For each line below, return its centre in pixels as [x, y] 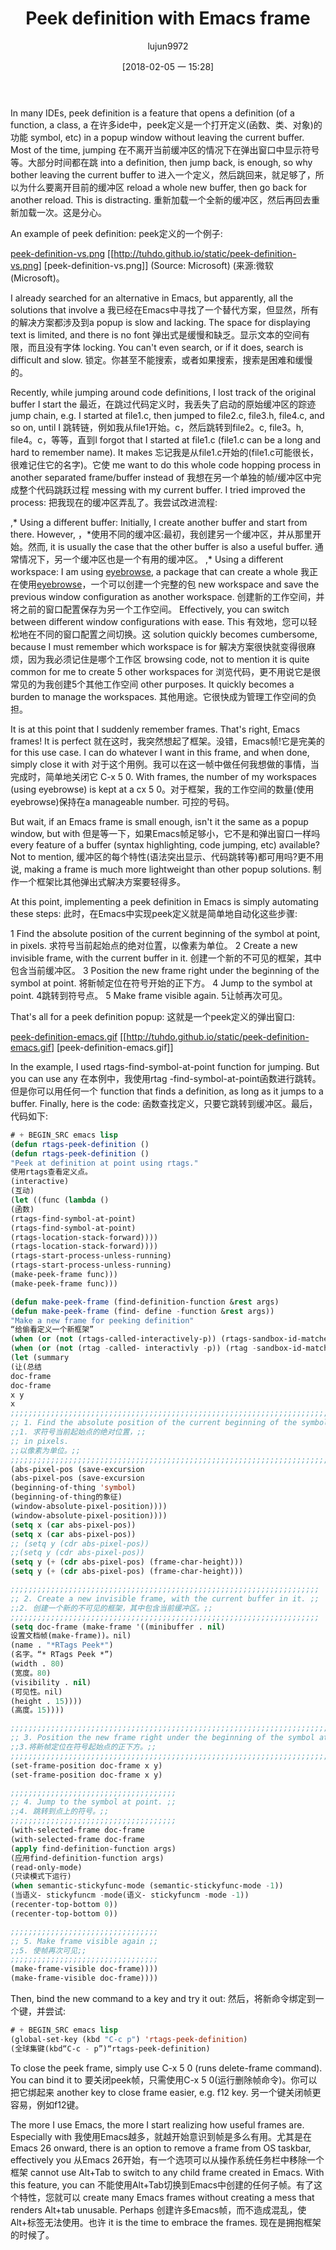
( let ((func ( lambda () [60, 1200]
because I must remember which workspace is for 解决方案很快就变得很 [158, 646]
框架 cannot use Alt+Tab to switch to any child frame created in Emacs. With [167, 2172]
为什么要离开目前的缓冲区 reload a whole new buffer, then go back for [162, 187]
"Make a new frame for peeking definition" [102, 1320]
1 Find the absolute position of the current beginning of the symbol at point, [165, 933]
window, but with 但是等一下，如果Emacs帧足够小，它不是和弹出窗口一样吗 [165, 833]
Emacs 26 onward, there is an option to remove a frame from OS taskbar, [161, 2148]
